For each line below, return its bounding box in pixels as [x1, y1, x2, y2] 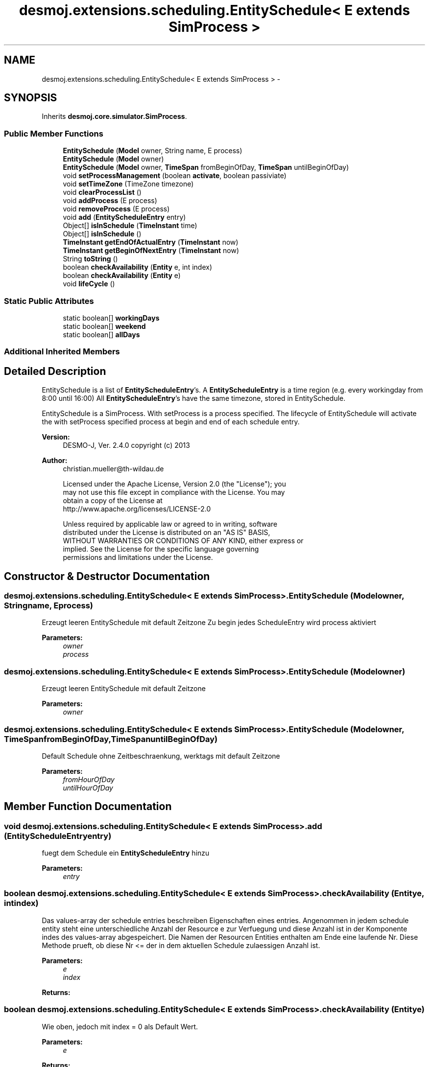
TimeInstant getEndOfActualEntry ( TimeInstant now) [63, 238, 238, 247]
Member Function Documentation [4, 800, 172, 813]
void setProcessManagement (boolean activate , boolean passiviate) [63, 171, 286, 180]
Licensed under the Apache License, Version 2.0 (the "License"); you [63, 480, 286, 488]
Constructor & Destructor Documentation [4, 570, 210, 582]
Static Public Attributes [4, 296, 94, 306]
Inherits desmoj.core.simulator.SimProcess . [42, 112, 187, 121]
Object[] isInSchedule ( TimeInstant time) [63, 221, 197, 230]
